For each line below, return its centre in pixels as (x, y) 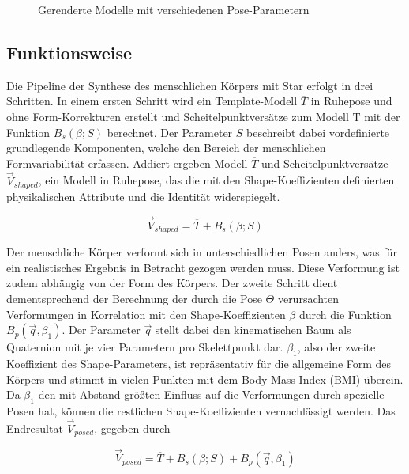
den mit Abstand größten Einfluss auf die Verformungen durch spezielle (211, 394)
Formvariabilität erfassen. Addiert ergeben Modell (127, 163)
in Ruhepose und (351, 101)
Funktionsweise (69, 52)
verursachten (308, 299)
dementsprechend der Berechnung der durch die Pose (134, 299)
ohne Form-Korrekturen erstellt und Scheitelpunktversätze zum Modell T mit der (203, 116)
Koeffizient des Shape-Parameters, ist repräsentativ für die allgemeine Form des (199, 364)
